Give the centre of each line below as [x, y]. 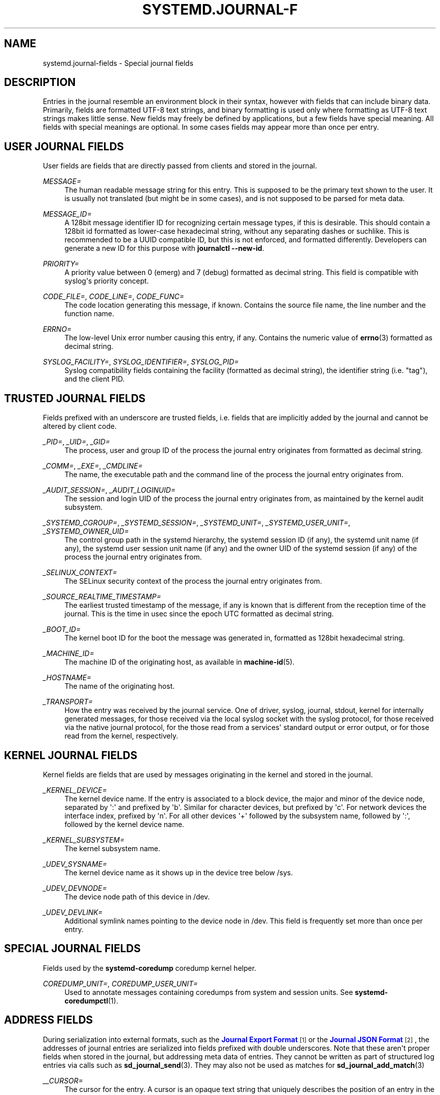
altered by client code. [80, 426]
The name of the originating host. [120, 686]
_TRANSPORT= [68, 702]
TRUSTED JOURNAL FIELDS [75, 398]
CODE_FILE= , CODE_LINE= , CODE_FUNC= [114, 297]
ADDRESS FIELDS [48, 1020]
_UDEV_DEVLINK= [73, 912]
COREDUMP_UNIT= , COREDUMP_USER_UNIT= [120, 983]
